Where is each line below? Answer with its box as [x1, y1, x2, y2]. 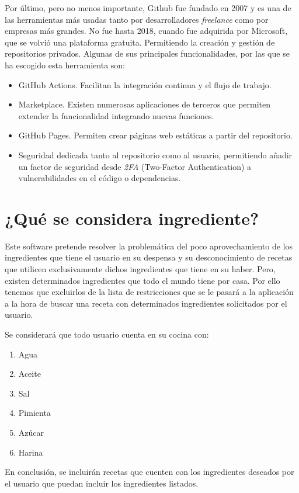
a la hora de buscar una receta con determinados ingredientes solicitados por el [5, 297, 287, 309]
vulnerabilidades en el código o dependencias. [18, 172, 181, 184]
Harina [18, 446, 43, 458]
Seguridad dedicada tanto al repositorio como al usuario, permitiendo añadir [18, 148, 293, 161]
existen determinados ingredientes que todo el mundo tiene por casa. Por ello [5, 274, 280, 286]
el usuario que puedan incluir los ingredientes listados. [5, 477, 199, 489]
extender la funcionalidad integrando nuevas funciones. [18, 109, 214, 121]
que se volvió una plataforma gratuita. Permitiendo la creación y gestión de [5, 36, 275, 48]
